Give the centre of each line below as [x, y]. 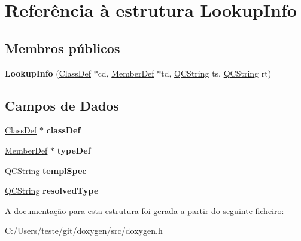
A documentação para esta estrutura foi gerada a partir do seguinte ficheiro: [145, 210]
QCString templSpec [46, 170]
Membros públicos [63, 48]
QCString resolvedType [52, 190]
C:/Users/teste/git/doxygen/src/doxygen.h [84, 231]
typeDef [74, 150]
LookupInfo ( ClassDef [48, 73]
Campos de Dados [62, 105]
